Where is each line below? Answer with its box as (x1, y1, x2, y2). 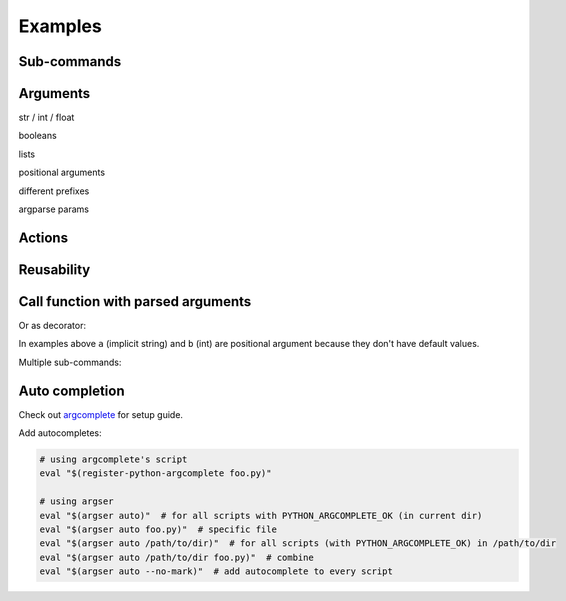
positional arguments (18, 166, 105, 179)
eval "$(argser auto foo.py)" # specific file (39, 523, 277, 535)
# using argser (39, 496, 114, 507)
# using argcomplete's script (39, 454, 188, 465)
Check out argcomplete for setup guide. (18, 408, 184, 420)
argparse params (18, 203, 90, 215)
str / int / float (18, 111, 75, 124)
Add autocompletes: (18, 427, 102, 439)
